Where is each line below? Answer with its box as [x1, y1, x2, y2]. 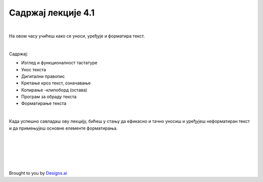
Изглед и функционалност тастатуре [21, 60, 97, 66]
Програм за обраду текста [21, 94, 77, 99]
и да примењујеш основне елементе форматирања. [9, 125, 118, 131]
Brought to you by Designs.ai [9, 170, 67, 176]
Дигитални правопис [21, 73, 65, 79]
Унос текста [21, 66, 46, 72]
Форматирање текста [21, 100, 67, 106]
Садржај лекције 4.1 [9, 7, 95, 18]
